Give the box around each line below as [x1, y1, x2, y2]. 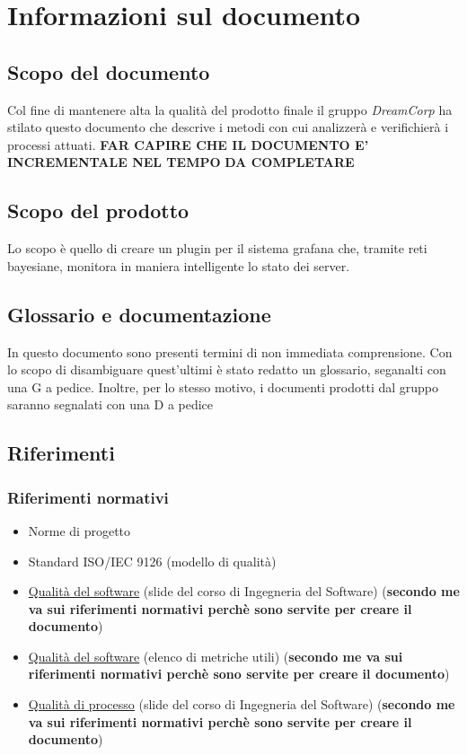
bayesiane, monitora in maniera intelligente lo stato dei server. [7, 256, 350, 275]
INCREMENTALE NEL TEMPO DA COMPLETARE [7, 153, 355, 171]
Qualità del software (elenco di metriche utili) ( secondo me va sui [28, 646, 403, 665]
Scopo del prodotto [7, 197, 189, 224]
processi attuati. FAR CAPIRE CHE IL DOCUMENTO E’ [7, 135, 369, 154]
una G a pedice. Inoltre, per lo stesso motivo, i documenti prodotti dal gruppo [7, 377, 439, 396]
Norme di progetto [28, 521, 131, 540]
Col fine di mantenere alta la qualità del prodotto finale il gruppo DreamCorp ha [7, 100, 453, 119]
